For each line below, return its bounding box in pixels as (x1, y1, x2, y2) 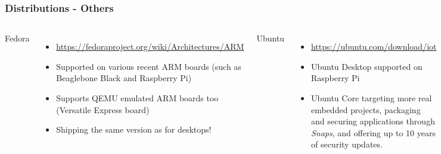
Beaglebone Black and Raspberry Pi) (56, 72, 192, 84)
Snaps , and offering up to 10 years (310, 126, 436, 139)
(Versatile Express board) (56, 103, 150, 115)
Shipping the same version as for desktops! (56, 123, 212, 136)
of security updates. (310, 138, 383, 150)
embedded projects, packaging (310, 103, 421, 115)
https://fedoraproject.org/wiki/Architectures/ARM (56, 40, 244, 53)
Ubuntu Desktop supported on (310, 60, 423, 72)
